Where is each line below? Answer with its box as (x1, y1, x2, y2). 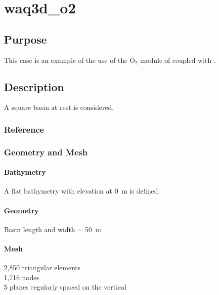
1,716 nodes (4, 272, 40, 282)
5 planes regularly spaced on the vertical (4, 282, 127, 292)
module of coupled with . (140, 54, 216, 65)
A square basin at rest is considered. (4, 102, 114, 112)
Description (4, 79, 64, 94)
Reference (4, 123, 44, 135)
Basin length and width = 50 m (4, 224, 101, 234)
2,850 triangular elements (4, 262, 81, 273)
